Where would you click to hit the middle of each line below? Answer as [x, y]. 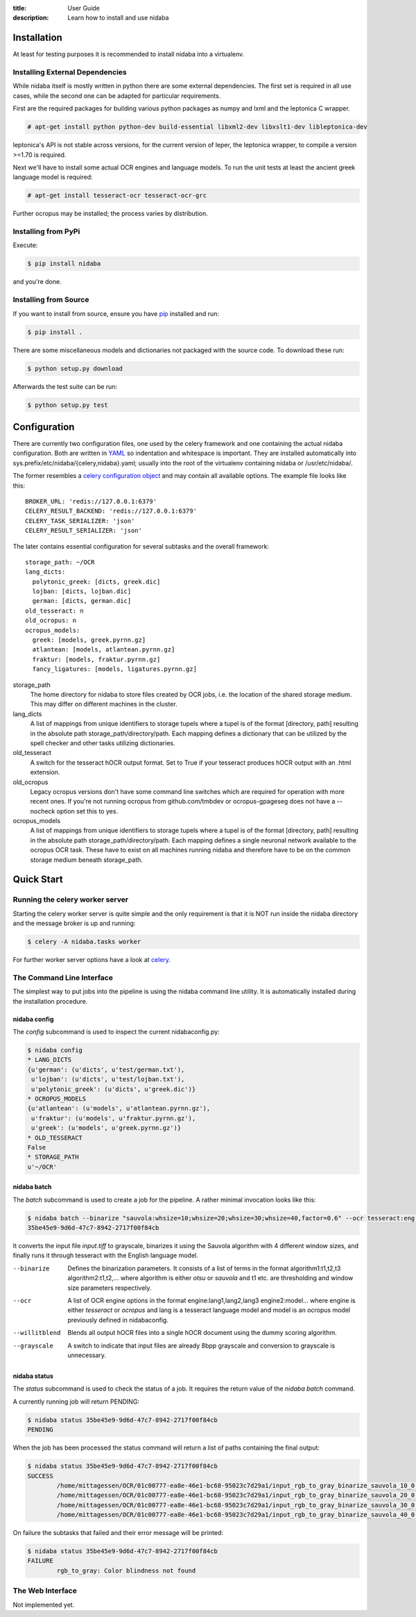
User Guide [84, 8]
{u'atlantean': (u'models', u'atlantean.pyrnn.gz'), [119, 1109]
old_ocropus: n [51, 621]
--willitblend [37, 1333]
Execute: [25, 245]
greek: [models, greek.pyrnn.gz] [89, 640]
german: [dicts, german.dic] [82, 601]
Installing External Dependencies [70, 72]
